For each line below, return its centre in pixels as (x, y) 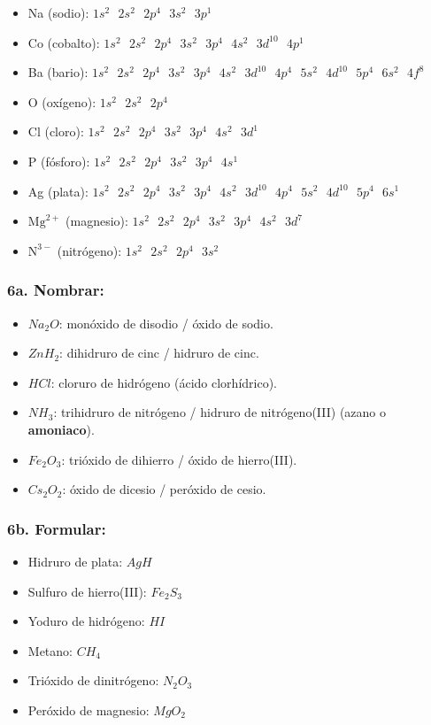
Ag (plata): (58, 191)
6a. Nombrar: (56, 290)
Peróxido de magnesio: (89, 710)
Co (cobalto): (64, 42)
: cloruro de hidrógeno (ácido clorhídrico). (164, 382)
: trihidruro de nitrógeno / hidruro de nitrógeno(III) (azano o (219, 412)
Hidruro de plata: (75, 561)
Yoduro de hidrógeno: (86, 621)
